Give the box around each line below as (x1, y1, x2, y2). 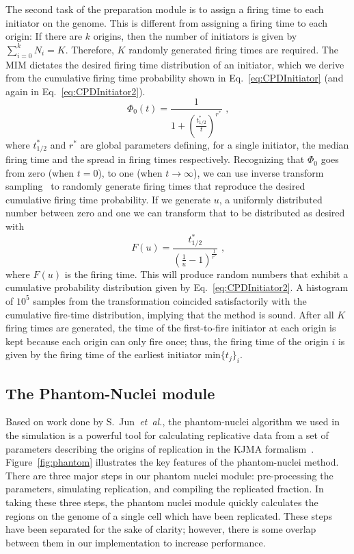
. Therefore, (65, 42, 114, 56)
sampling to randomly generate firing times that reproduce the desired (5, 179, 305, 193)
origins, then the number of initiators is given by (93, 29, 297, 43)
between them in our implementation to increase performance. (5, 535, 266, 549)
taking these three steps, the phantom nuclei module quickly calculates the (5, 494, 318, 509)
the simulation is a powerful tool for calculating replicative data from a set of (5, 427, 329, 442)
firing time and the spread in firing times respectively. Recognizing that (5, 152, 305, 166)
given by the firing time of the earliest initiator (5, 347, 202, 362)
